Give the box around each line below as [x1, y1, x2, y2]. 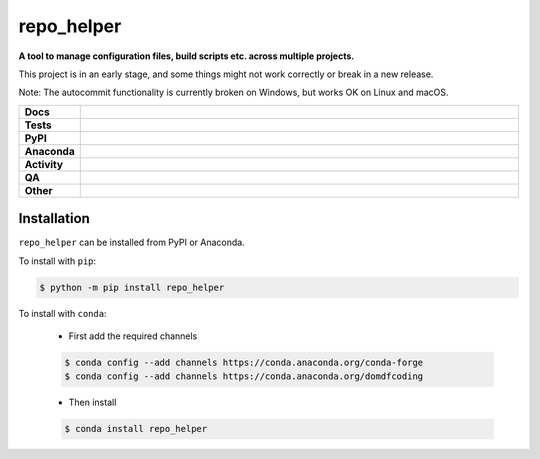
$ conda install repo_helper [64, 423, 208, 435]
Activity [24, 157, 64, 171]
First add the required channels [68, 330, 198, 342]
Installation [18, 210, 90, 227]
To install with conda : [18, 307, 107, 319]
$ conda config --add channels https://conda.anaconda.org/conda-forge [64, 356, 424, 368]
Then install [68, 396, 117, 409]
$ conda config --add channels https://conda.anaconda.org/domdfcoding [64, 371, 424, 382]
